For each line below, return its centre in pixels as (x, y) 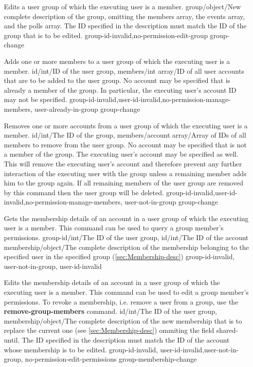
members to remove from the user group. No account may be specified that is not (125, 144)
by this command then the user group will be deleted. (84, 192)
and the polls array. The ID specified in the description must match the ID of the (125, 26)
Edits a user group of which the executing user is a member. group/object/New (122, 6)
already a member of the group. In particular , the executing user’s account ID (120, 90)
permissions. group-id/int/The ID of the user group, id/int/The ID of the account (126, 237)
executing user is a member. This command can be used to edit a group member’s (126, 292)
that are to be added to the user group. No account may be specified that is (117, 80)
